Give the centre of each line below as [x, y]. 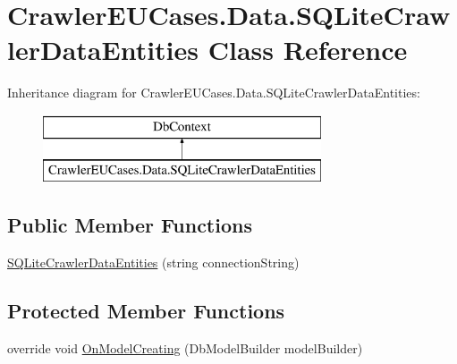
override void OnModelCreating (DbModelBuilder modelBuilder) [185, 348]
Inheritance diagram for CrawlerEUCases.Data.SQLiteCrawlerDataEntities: [214, 93]
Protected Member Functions [146, 311]
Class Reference [308, 50]
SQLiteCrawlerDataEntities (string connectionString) [153, 262]
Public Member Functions [130, 225]
